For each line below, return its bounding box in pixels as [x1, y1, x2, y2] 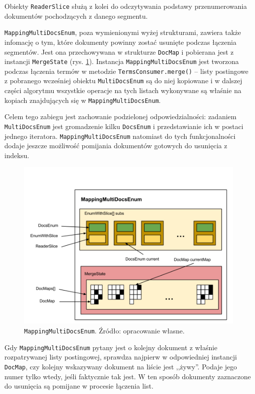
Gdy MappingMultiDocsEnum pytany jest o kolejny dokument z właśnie [4, 342, 218, 352]
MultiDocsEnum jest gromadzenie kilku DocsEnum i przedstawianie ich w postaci [4, 121, 244, 131]
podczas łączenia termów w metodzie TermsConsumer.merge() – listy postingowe [4, 66, 249, 76]
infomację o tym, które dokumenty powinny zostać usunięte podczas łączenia [4, 36, 237, 47]
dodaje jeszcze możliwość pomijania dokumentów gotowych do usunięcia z [4, 140, 227, 151]
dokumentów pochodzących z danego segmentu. [4, 10, 148, 21]
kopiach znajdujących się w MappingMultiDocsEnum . [4, 95, 161, 105]
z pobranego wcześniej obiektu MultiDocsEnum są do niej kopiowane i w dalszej [4, 75, 242, 86]
